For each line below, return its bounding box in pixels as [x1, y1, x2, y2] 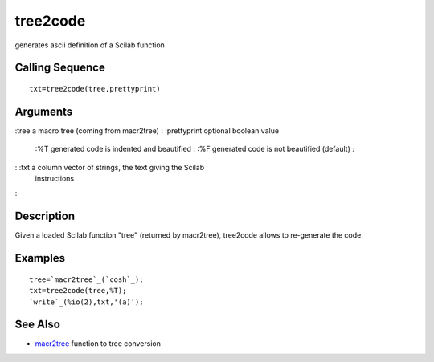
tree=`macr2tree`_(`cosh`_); [29, 275, 144, 284]
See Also [14, 318, 60, 331]
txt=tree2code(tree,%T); [29, 286, 127, 295]
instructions [35, 173, 75, 184]
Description [14, 209, 76, 223]
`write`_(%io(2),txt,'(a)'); [29, 297, 144, 307]
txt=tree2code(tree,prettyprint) [29, 84, 161, 93]
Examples [14, 251, 66, 265]
